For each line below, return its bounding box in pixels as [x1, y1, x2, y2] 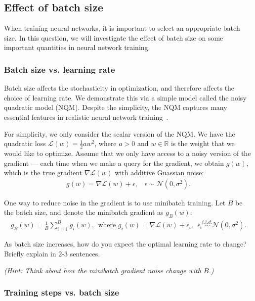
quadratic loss [4, 138, 46, 149]
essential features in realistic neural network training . [4, 111, 169, 122]
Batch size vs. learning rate [4, 63, 115, 75]
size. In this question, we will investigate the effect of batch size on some [4, 32, 223, 43]
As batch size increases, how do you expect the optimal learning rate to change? [4, 239, 247, 249]
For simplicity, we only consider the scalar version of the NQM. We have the [4, 128, 235, 139]
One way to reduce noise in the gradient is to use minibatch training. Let [4, 197, 226, 207]
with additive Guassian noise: [115, 167, 204, 178]
